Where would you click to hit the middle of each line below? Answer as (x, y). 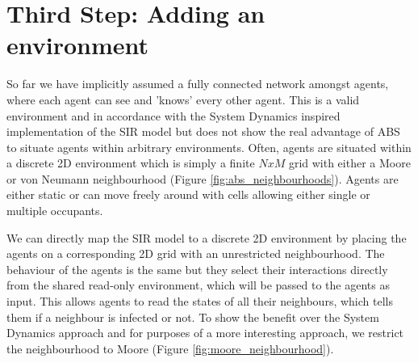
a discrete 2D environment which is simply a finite (131, 163)
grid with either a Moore (349, 163)
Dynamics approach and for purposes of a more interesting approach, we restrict (205, 333)
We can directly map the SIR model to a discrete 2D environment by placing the (207, 237)
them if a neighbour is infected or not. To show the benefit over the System (193, 317)
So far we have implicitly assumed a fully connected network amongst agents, (198, 84)
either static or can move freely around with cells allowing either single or (188, 194)
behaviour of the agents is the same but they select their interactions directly (197, 269)
